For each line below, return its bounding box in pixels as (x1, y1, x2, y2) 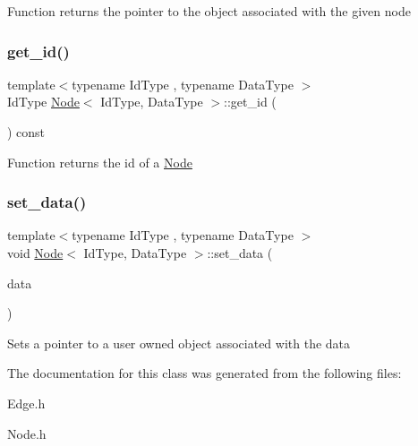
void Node (7, 244, 64, 262)
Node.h (7, 424, 47, 442)
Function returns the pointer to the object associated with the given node (7, 2, 411, 20)
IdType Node (7, 92, 80, 111)
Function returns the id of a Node (7, 152, 192, 171)
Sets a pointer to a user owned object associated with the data (7, 333, 351, 352)
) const (7, 123, 46, 141)
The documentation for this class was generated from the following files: (7, 364, 402, 382)
